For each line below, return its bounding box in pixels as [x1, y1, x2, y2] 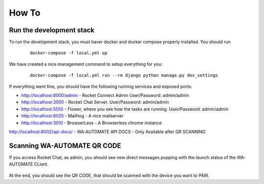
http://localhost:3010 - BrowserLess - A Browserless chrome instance [21, 120, 162, 126]
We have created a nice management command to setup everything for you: [9, 61, 163, 67]
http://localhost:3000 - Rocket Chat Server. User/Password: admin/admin [21, 99, 169, 105]
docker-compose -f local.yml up [30, 50, 108, 56]
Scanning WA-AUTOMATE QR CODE [9, 141, 122, 150]
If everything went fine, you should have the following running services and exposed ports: [9, 83, 193, 89]
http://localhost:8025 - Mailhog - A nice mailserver [21, 113, 124, 119]
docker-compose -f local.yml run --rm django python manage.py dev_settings [30, 72, 219, 78]
